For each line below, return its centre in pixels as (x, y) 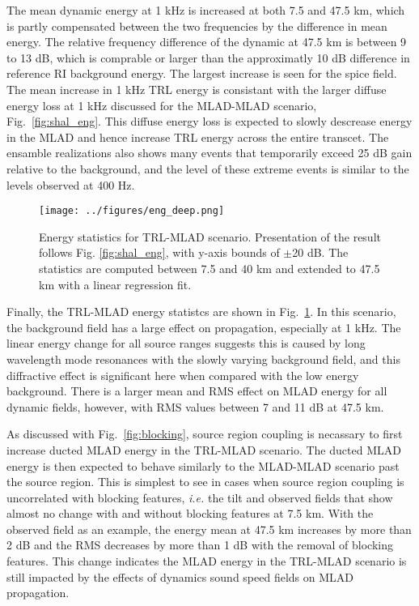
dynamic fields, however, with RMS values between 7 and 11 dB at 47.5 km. (195, 406)
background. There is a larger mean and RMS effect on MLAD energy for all (197, 391)
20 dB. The (320, 252)
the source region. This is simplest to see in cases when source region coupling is (205, 482)
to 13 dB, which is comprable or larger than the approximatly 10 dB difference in (208, 57)
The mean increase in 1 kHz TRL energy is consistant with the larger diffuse (197, 89)
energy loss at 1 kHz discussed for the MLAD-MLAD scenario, (162, 105)
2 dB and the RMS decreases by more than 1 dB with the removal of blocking (200, 545)
